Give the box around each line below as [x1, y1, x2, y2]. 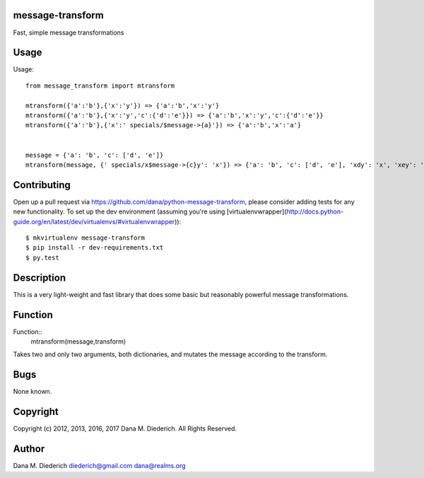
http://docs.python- [286, 207, 344, 216]
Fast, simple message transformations [13, 28, 124, 37]
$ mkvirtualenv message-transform [25, 234, 145, 242]
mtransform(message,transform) [30, 337, 126, 346]
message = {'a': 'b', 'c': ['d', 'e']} [25, 151, 164, 159]
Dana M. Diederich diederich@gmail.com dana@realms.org [13, 462, 187, 470]
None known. [13, 387, 52, 396]
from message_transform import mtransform [25, 81, 175, 90]
